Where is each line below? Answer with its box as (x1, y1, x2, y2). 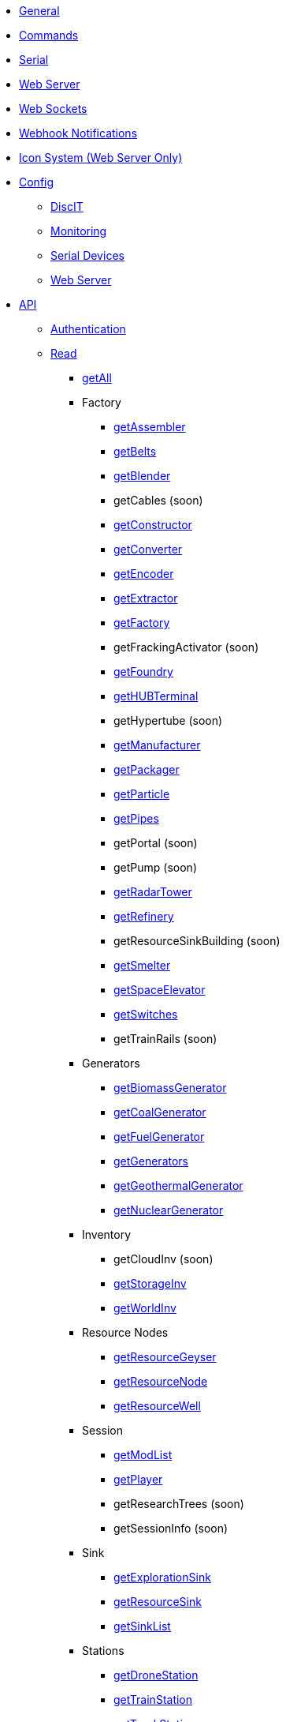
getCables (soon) (113, 493, 203, 507)
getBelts (113, 445, 157, 458)
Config (19, 175, 54, 189)
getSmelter (113, 959, 171, 972)
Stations (82, 1644, 124, 1657)
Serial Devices (50, 249, 124, 262)
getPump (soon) (113, 861, 197, 874)
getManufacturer (113, 738, 201, 752)
